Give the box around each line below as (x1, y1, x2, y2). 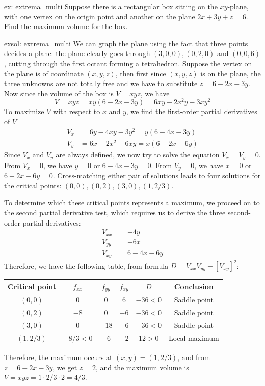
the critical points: (4, 180, 62, 190)
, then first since (115, 68, 166, 78)
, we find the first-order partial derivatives (126, 106, 257, 117)
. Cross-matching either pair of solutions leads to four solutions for (52, 170, 261, 181)
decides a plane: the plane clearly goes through (4, 48, 150, 59)
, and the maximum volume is (95, 362, 189, 372)
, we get (52, 362, 77, 372)
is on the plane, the (200, 68, 261, 78)
